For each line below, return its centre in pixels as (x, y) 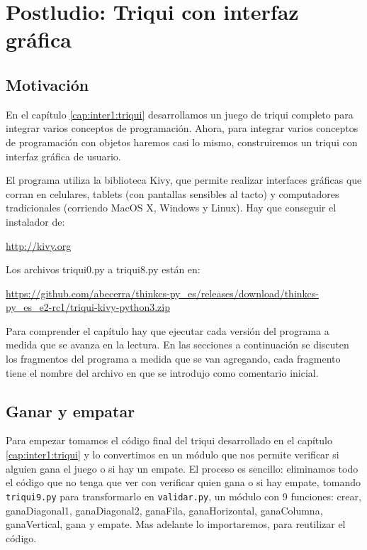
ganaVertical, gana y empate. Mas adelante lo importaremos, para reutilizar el (176, 524)
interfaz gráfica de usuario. (63, 156)
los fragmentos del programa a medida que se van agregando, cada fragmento (173, 359)
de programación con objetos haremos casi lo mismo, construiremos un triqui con (182, 142)
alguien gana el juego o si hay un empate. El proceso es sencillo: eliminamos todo (182, 468)
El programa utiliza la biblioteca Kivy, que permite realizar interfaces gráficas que (184, 180)
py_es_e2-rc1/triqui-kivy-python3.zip (88, 307)
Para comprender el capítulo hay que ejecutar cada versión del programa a (168, 330)
